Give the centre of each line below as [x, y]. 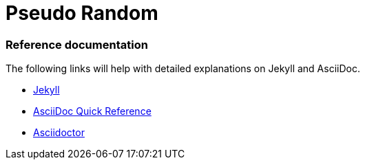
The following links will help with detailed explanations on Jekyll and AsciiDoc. [183, 69]
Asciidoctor [59, 133]
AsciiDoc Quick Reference [92, 111]
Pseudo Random [82, 13]
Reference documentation [77, 44]
